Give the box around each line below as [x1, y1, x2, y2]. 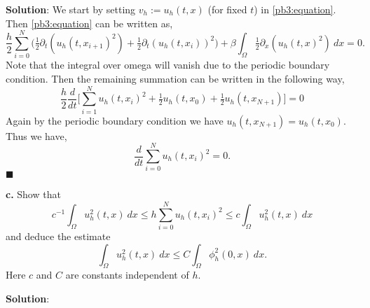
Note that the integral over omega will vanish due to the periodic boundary [6, 57, 330, 72]
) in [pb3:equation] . [254, 2, 336, 16]
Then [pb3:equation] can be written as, [6, 15, 173, 30]
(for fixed [207, 2, 247, 16]
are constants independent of [65, 267, 189, 282]
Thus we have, [6, 128, 67, 143]
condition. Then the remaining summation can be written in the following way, [6, 71, 345, 85]
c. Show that [6, 187, 61, 202]
